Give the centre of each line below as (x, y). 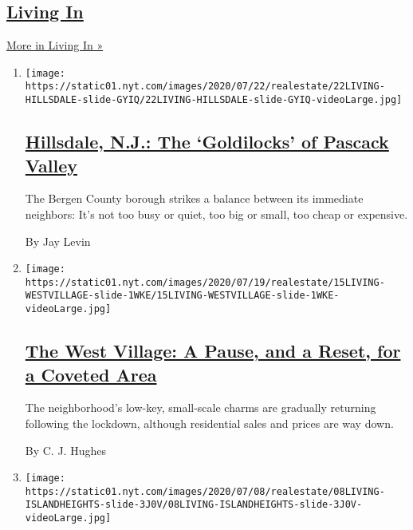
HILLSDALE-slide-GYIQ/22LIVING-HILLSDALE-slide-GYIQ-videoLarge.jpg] (214, 100)
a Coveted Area (91, 374)
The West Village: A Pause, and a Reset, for (213, 351)
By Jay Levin (58, 241)
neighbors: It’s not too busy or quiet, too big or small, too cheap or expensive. (216, 214)
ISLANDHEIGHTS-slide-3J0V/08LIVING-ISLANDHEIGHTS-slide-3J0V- (194, 505)
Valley (51, 165)
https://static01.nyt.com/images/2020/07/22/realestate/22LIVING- (205, 87)
